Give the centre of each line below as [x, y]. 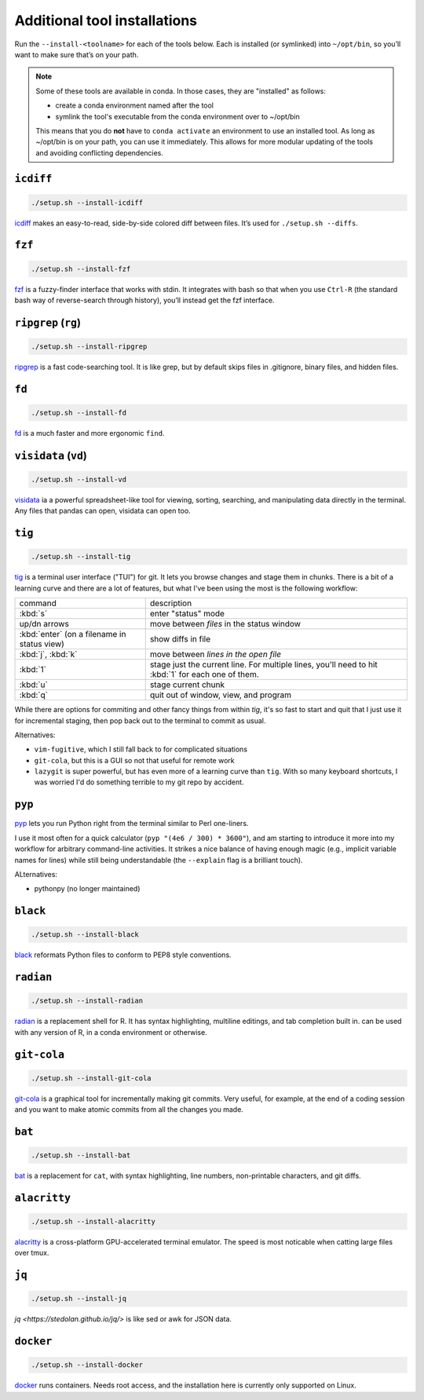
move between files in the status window [225, 624]
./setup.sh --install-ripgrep [89, 347]
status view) [42, 644]
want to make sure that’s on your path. [77, 54]
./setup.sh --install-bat [81, 1155]
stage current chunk [187, 685]
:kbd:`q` [34, 695]
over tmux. [32, 1253]
